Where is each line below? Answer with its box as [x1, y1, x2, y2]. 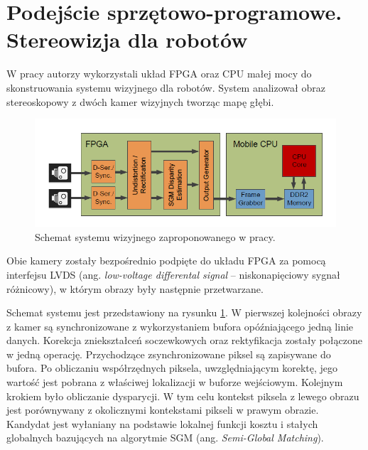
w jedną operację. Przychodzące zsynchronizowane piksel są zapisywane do [6, 346, 331, 361]
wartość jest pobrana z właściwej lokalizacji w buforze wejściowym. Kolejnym [6, 375, 343, 390]
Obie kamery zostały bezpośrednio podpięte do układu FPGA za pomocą [6, 253, 326, 268]
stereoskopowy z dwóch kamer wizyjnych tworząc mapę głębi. [6, 94, 274, 109]
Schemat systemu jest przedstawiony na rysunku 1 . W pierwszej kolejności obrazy [6, 305, 362, 320]
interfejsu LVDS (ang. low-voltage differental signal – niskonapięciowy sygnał [6, 267, 340, 282]
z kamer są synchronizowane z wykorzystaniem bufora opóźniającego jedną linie [6, 318, 354, 333]
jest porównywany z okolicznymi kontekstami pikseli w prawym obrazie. [6, 402, 319, 417]
